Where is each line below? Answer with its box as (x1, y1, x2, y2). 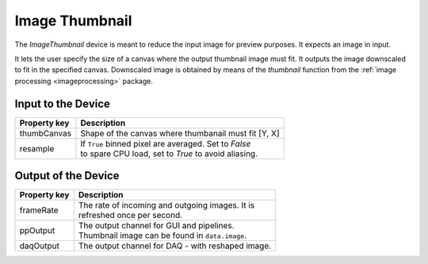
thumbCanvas (19, 128, 71, 139)
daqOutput (19, 240, 59, 251)
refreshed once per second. (78, 210, 183, 221)
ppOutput (19, 225, 55, 236)
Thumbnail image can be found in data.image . (78, 230, 247, 241)
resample (19, 143, 55, 154)
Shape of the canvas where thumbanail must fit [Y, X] (80, 128, 281, 139)
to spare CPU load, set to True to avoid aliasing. (80, 147, 258, 159)
